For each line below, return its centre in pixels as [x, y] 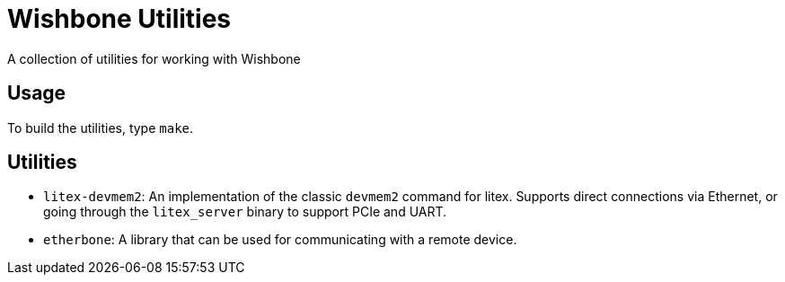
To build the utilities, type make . [101, 128]
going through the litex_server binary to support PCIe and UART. [245, 212]
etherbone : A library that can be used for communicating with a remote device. [280, 240]
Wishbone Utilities [119, 19]
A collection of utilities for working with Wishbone [154, 58]
